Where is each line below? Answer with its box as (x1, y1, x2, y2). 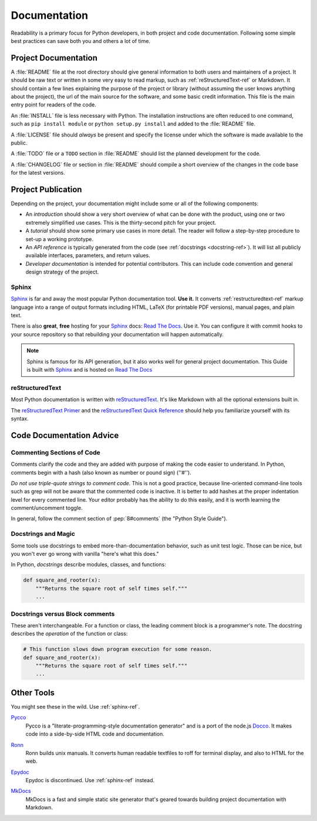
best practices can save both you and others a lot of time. (11, 37, 151, 44)
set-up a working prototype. (25, 235, 94, 242)
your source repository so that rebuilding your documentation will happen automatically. (11, 331, 224, 338)
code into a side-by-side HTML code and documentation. (25, 730, 164, 737)
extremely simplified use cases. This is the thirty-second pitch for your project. (25, 219, 217, 226)
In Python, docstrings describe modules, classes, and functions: (11, 561, 167, 568)
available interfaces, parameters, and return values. (25, 252, 150, 259)
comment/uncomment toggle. (11, 505, 83, 512)
